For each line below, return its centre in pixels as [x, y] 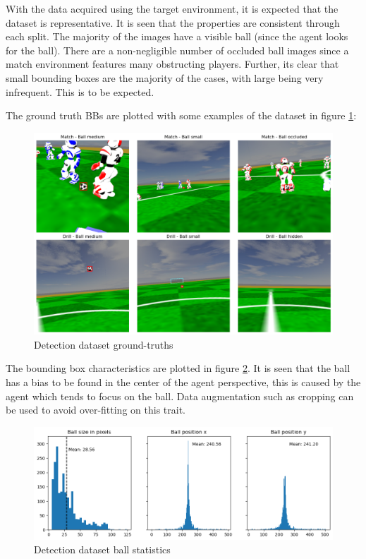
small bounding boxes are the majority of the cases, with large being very [165, 77]
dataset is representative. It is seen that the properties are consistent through [173, 22]
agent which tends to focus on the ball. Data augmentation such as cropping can [180, 396]
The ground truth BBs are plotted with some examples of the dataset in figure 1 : [181, 115]
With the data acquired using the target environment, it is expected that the [172, 8]
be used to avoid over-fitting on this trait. [96, 410]
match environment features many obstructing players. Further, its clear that [172, 64]
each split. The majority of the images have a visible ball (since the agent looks [177, 36]
